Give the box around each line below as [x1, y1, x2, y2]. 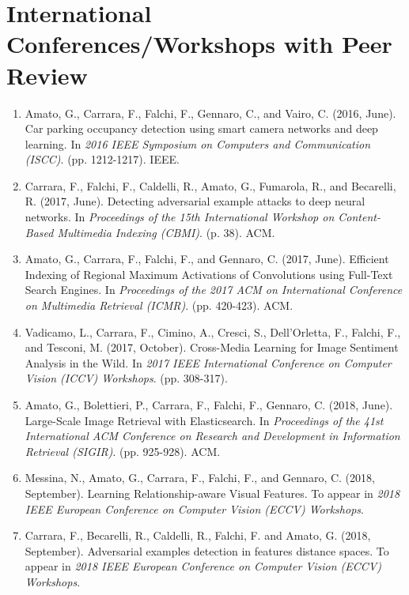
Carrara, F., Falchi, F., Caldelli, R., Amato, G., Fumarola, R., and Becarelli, [25, 177, 396, 194]
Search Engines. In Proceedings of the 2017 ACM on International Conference [25, 281, 403, 298]
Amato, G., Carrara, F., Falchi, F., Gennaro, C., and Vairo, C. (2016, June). [25, 104, 396, 121]
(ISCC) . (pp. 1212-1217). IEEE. [25, 151, 180, 168]
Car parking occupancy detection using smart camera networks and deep [25, 120, 378, 137]
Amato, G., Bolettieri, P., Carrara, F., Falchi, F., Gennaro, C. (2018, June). [25, 397, 393, 412]
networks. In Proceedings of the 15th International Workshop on [25, 209, 335, 225]
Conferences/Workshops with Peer [6, 28, 392, 60]
